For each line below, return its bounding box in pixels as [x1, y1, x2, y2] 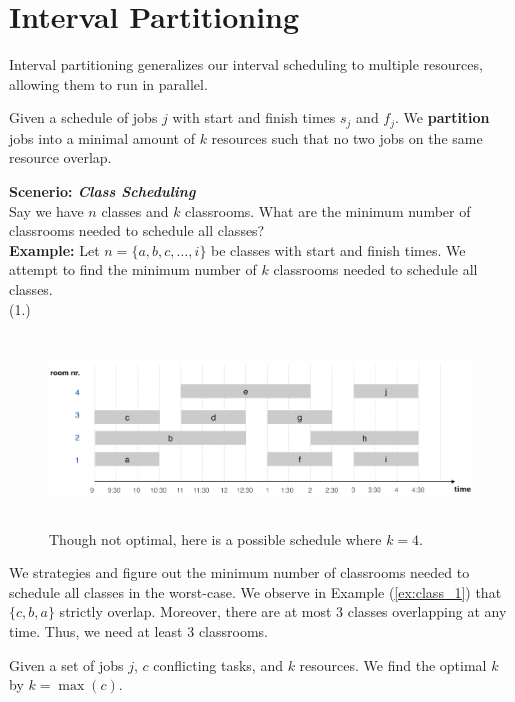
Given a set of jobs [9, 654, 124, 675]
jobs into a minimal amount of [9, 127, 195, 148]
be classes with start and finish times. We [211, 239, 466, 260]
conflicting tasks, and [153, 654, 283, 675]
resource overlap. [9, 147, 112, 168]
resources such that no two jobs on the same [211, 127, 483, 148]
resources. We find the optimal [299, 654, 487, 675]
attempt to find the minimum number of [9, 259, 257, 280]
